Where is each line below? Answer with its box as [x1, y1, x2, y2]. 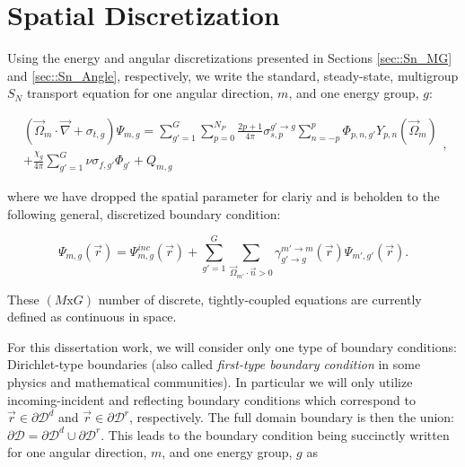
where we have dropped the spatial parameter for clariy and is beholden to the [7, 187, 440, 206]
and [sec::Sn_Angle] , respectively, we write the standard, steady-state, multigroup [7, 66, 459, 84]
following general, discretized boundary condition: [7, 204, 281, 223]
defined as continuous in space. [7, 307, 177, 326]
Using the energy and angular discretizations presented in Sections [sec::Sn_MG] [7, 48, 452, 67]
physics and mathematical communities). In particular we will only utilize [7, 372, 413, 391]
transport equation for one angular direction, [26, 84, 274, 102]
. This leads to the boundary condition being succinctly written [101, 425, 450, 444]
